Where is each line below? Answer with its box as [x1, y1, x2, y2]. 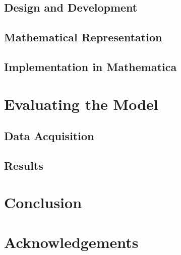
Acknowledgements [4, 231, 139, 252]
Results [4, 157, 43, 173]
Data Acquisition [4, 128, 94, 144]
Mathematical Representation [4, 29, 162, 45]
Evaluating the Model [4, 93, 158, 114]
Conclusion [4, 192, 82, 213]
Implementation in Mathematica [4, 58, 177, 74]
